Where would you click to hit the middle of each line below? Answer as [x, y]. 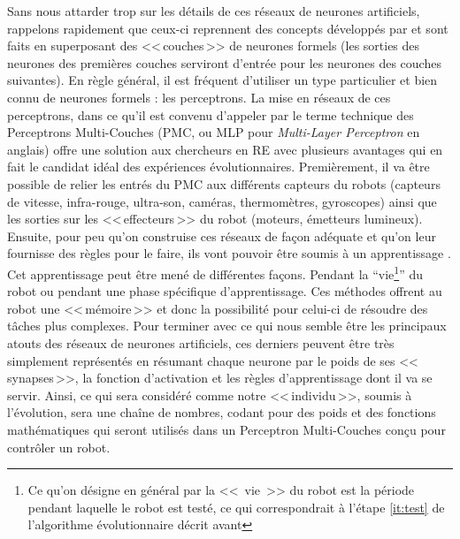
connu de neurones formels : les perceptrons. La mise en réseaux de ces [199, 97]
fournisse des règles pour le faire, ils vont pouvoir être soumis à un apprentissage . [229, 253]
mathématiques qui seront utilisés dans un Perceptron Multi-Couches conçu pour [226, 429]
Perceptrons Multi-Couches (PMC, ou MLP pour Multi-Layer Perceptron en [214, 132]
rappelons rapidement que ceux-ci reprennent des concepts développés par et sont [228, 28]
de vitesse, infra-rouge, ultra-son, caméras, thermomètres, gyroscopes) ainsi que [222, 201]
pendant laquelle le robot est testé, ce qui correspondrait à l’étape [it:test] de [236, 507]
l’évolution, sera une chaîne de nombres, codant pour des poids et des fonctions [222, 412]
